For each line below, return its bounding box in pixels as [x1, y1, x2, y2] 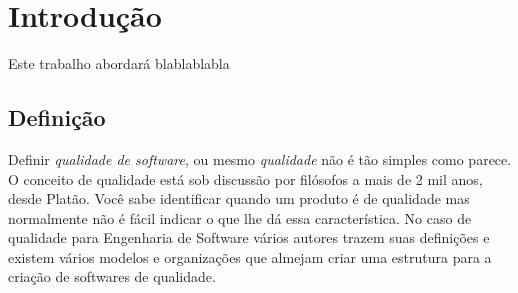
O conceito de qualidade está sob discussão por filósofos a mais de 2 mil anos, [8, 168, 483, 189]
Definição [8, 102, 106, 133]
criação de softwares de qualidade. [8, 266, 216, 287]
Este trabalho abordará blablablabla [8, 53, 230, 74]
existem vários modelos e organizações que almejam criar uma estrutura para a [8, 246, 492, 267]
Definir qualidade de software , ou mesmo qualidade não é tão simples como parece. [8, 148, 512, 169]
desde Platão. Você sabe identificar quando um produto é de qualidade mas [8, 188, 470, 209]
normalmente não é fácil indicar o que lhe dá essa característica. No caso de [8, 207, 472, 228]
